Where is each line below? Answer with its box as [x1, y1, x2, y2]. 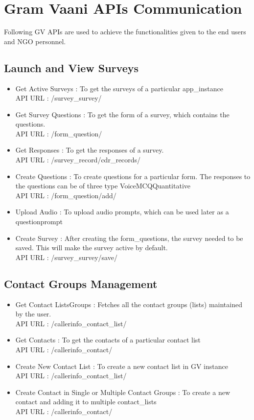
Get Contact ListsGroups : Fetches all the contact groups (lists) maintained [15, 299, 242, 309]
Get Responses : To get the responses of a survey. [15, 145, 164, 155]
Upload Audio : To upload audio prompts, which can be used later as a [15, 207, 229, 217]
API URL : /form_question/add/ [15, 190, 116, 200]
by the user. [15, 309, 51, 319]
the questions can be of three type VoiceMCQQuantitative [15, 181, 190, 191]
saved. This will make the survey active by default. [15, 242, 168, 253]
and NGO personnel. [4, 36, 66, 46]
